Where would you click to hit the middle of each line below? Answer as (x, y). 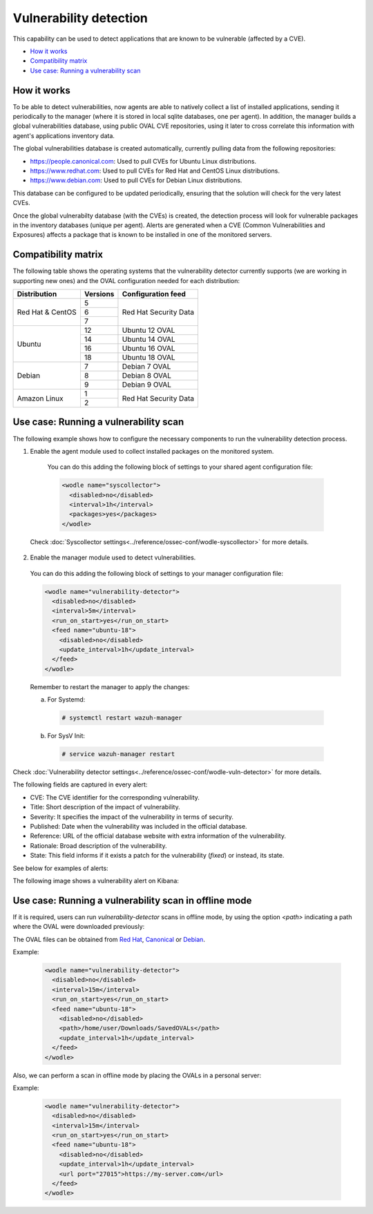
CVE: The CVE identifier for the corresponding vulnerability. (115, 797)
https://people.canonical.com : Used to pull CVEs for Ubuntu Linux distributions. (143, 161)
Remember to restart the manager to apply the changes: (110, 686)
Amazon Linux (40, 398)
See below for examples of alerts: (60, 868)
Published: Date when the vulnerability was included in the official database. (139, 826)
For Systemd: (66, 700)
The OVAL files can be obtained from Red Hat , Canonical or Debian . (109, 939)
